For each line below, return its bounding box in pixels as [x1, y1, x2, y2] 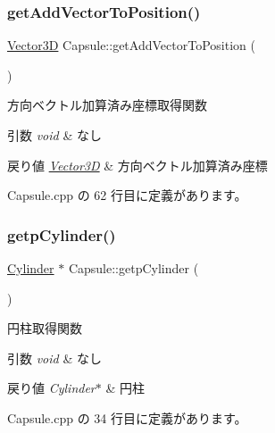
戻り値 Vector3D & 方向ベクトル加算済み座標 [7, 155, 268, 174]
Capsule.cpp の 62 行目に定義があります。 [7, 186, 247, 204]
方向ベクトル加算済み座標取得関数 [7, 96, 207, 114]
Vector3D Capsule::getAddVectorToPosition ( [7, 36, 255, 54]
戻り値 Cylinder [7, 379, 96, 397]
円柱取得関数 [7, 319, 82, 337]
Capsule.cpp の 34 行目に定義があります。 [7, 408, 247, 427]
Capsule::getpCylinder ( [68, 259, 199, 277]
